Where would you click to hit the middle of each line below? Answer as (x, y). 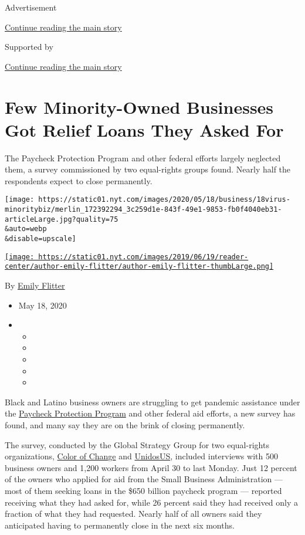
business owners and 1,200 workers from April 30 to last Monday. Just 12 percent (151, 467)
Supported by (29, 47)
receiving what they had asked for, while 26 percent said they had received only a (152, 502)
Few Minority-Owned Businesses (139, 106)
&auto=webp (26, 229)
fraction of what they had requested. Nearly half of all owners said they (133, 514)
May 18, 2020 (43, 305)
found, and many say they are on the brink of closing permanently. (125, 425)
